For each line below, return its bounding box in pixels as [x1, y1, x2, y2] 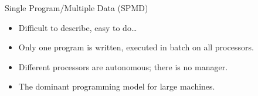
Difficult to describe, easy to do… [18, 21, 137, 33]
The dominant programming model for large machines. [18, 80, 215, 92]
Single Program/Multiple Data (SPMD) [5, 2, 148, 13]
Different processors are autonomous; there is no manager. [18, 60, 228, 73]
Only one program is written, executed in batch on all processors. [18, 41, 254, 53]
